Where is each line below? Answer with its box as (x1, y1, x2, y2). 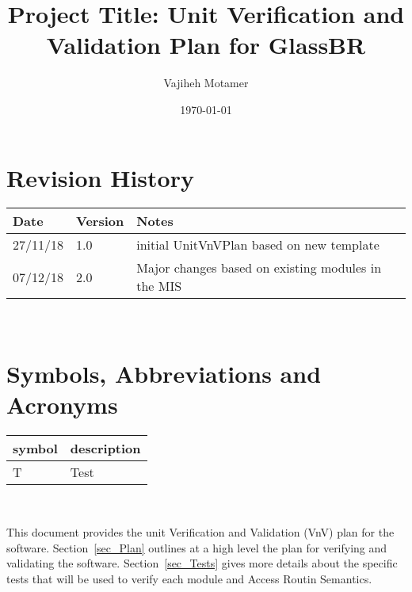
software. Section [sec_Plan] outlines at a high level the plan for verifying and (6, 539, 387, 556)
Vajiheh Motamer (163, 74, 249, 91)
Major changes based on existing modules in (136, 258, 382, 277)
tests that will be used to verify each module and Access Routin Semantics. (6, 570, 372, 586)
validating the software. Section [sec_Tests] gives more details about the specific (6, 555, 398, 571)
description (70, 439, 141, 458)
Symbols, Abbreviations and (6, 357, 322, 390)
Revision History (6, 161, 194, 193)
